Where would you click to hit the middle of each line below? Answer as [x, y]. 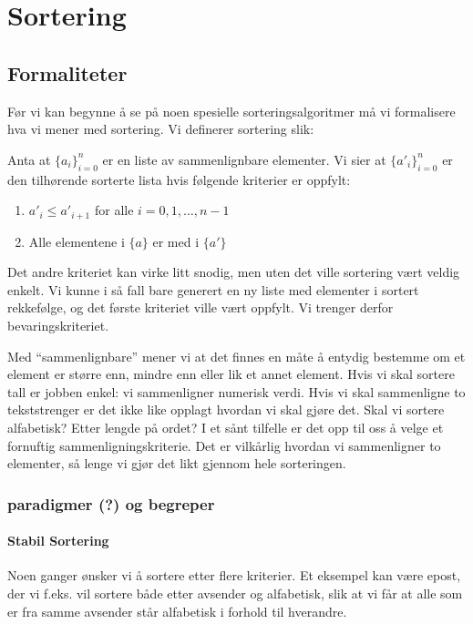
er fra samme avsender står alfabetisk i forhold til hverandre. [177, 611]
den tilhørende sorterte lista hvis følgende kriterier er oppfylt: [179, 179]
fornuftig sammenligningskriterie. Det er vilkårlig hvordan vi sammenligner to [224, 445]
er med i [176, 241]
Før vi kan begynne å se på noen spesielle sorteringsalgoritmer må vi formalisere [231, 111]
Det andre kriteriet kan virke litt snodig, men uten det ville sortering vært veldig [234, 272]
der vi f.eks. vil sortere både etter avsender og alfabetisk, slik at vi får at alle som [235, 593]
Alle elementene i [77, 241]
